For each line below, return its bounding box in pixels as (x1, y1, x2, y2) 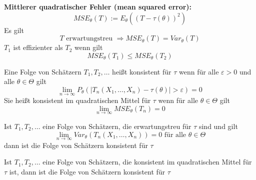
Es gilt (4, 24, 24, 35)
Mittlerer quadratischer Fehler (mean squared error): (4, 1, 192, 11)
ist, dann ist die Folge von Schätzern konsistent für (9, 166, 165, 176)
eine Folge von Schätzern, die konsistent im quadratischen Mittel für (42, 156, 252, 167)
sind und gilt (198, 121, 238, 131)
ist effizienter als (13, 42, 63, 52)
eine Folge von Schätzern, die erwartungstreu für (42, 121, 191, 131)
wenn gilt (74, 42, 103, 52)
